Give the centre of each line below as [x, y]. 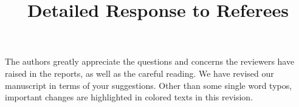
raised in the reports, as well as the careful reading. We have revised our [139, 73]
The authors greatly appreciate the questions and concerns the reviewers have [150, 61]
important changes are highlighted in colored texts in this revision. [129, 97]
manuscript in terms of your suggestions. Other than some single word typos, [149, 85]
